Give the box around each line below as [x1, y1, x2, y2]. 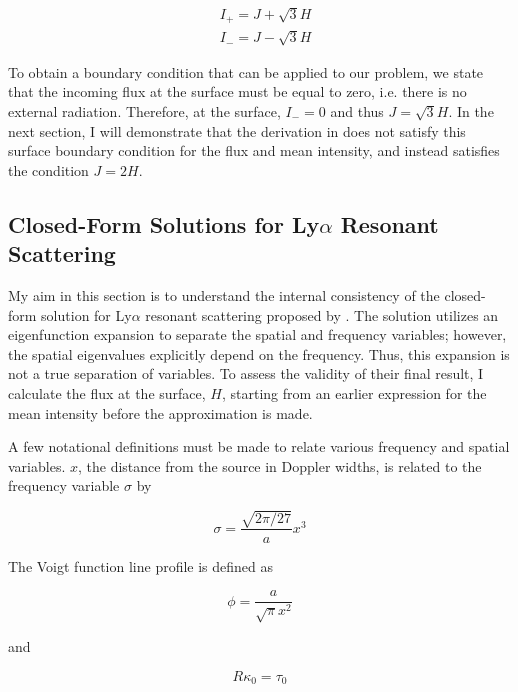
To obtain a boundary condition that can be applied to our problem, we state [8, 61, 484, 82]
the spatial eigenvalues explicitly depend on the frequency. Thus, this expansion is [8, 343, 510, 364]
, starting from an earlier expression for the [221, 382, 487, 403]
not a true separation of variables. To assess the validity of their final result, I [8, 363, 484, 384]
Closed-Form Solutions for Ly [8, 208, 320, 239]
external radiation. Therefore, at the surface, [8, 101, 281, 122]
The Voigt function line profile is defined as [8, 555, 274, 576]
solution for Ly [41, 304, 132, 325]
